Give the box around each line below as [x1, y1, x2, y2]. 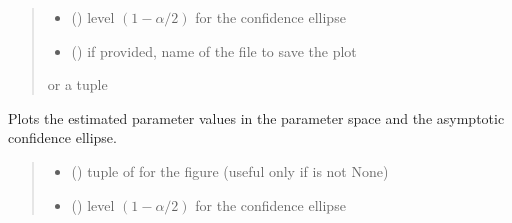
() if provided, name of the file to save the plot [71, 40, 357, 61]
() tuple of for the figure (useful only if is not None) [71, 160, 389, 181]
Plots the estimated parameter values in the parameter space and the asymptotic [8, 107, 505, 128]
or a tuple [47, 74, 108, 95]
